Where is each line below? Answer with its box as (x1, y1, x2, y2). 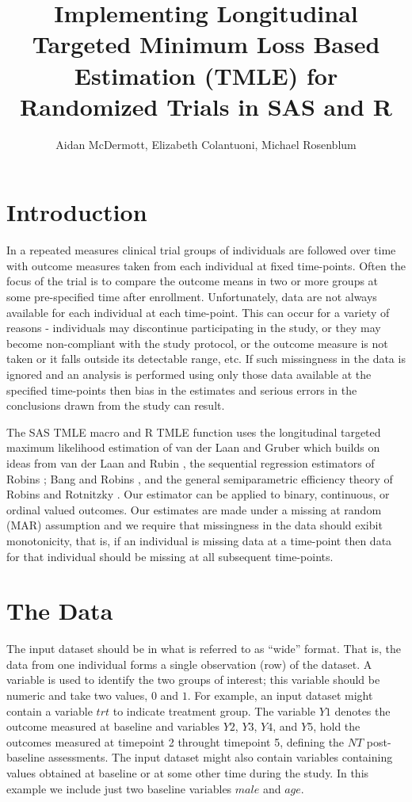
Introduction (6, 196, 147, 228)
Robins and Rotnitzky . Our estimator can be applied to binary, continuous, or (6, 486, 390, 502)
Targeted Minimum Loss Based (32, 28, 380, 60)
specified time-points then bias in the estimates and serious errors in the (6, 381, 357, 398)
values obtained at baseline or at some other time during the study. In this (6, 764, 369, 781)
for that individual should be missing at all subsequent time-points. (6, 548, 334, 564)
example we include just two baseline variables (6, 780, 232, 796)
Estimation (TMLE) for (74, 59, 338, 91)
